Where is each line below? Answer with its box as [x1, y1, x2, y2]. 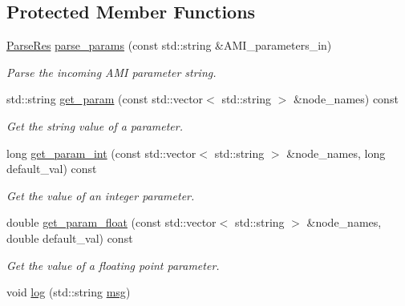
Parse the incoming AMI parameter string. [6, 63, 217, 80]
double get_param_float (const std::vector [6, 214, 217, 231]
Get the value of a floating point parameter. [6, 256, 220, 273]
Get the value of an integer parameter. [6, 187, 195, 203]
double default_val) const [6, 229, 133, 246]
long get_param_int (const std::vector [6, 144, 196, 161]
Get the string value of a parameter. [6, 117, 183, 134]
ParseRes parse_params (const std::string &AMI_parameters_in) [6, 37, 332, 54]
